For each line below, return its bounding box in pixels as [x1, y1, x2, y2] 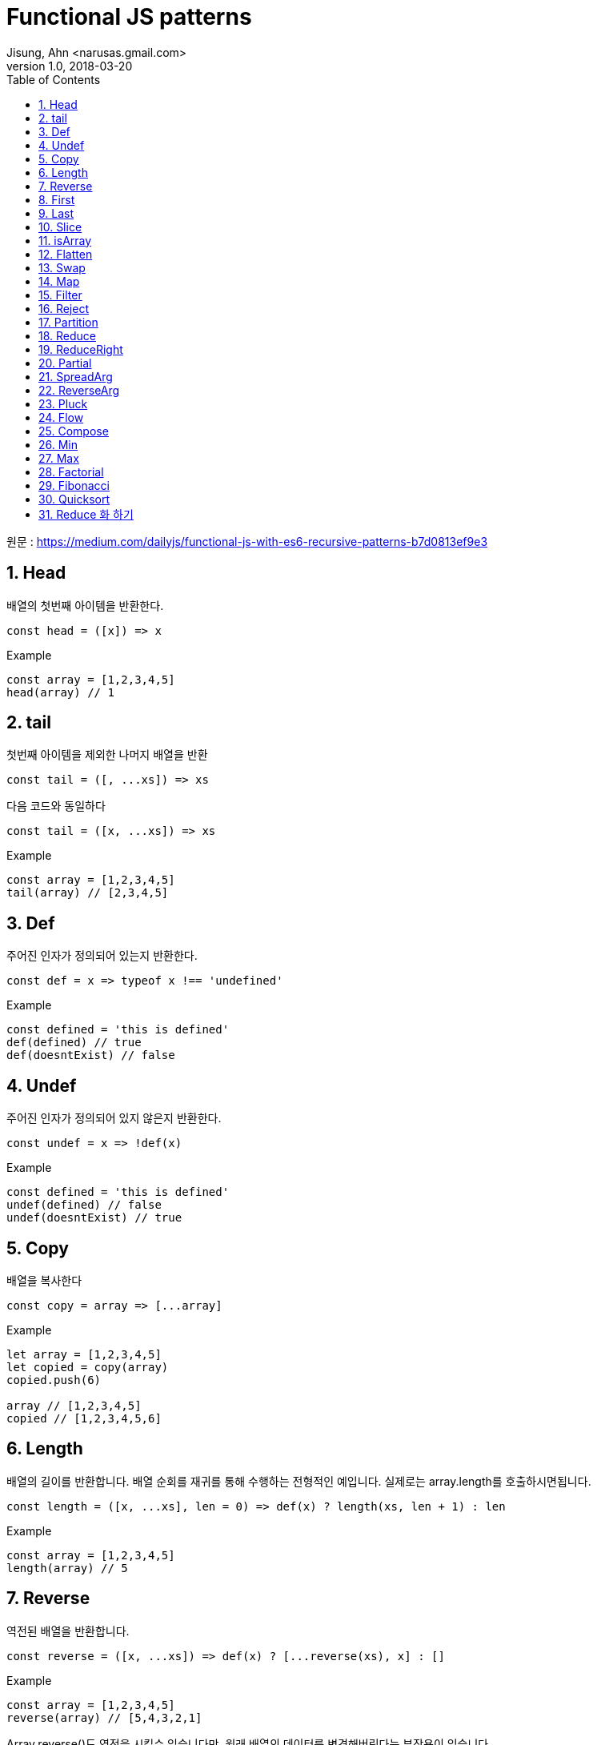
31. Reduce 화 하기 [38, 507, 134, 521]
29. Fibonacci [38, 478, 110, 492]
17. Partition [38, 315, 98, 329]
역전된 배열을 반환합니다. [6, 1623, 130, 1638]
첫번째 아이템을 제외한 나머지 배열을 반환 [6, 748, 208, 762]
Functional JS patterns [6, 3, 252, 30]
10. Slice [38, 219, 82, 234]
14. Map [38, 274, 80, 288]
